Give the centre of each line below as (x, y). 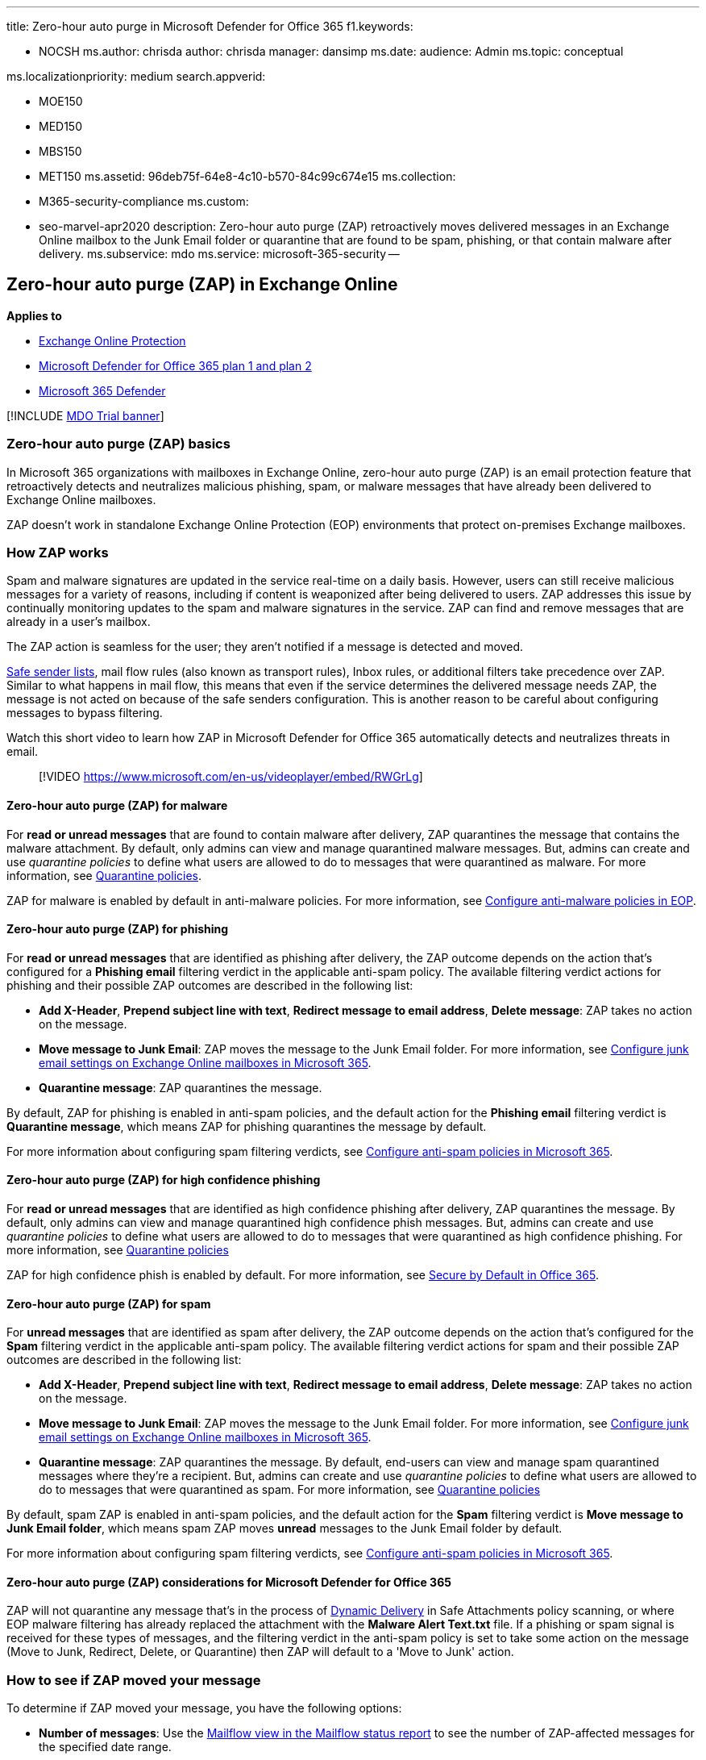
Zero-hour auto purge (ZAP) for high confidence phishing (164, 1180)
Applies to (34, 315)
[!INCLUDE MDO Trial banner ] (85, 415)
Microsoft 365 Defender (102, 390)
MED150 (60, 126)
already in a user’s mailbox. (79, 622)
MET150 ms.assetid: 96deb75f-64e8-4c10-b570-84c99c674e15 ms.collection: (247, 176)
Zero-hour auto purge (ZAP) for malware (117, 805)
